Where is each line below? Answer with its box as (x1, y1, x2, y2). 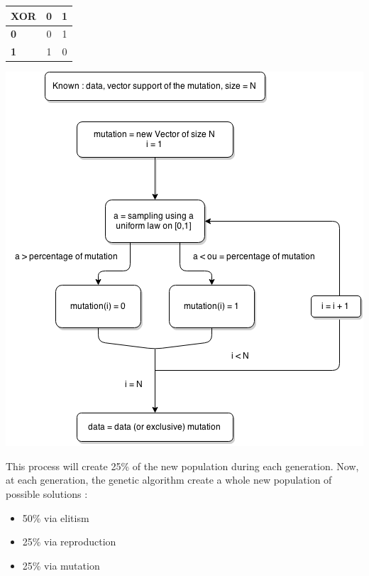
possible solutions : (6, 487, 88, 501)
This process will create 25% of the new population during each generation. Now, (6, 458, 359, 473)
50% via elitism (22, 510, 89, 525)
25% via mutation (22, 558, 100, 572)
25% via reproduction (22, 534, 116, 549)
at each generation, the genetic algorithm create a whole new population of (6, 472, 332, 487)
